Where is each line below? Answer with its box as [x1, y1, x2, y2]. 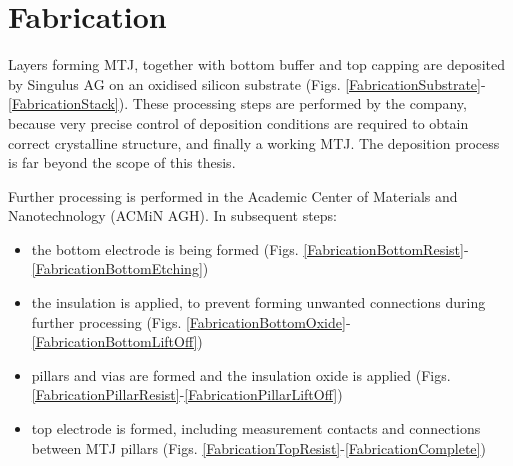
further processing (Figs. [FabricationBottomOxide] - [31, 311, 351, 332]
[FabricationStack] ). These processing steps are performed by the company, [8, 93, 467, 114]
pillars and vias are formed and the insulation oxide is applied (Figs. [31, 364, 451, 385]
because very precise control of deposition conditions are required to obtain [8, 112, 469, 133]
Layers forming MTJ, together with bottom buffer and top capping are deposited [8, 54, 505, 75]
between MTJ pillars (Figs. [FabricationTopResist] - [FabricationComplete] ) [31, 437, 486, 458]
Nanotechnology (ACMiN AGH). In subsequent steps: [8, 205, 338, 226]
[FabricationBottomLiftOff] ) [31, 331, 203, 352]
